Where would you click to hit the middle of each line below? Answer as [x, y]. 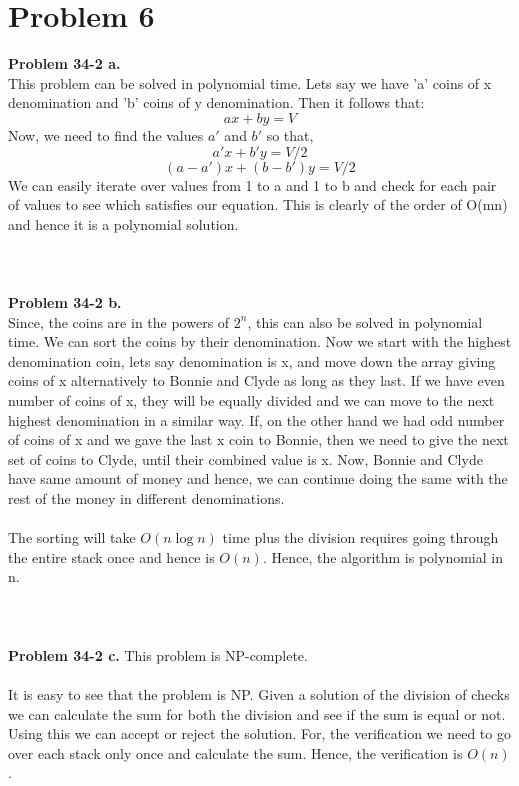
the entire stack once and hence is [111, 556]
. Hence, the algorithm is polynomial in [382, 556]
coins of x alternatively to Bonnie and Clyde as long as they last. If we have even [256, 380]
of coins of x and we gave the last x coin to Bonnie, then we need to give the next [258, 439]
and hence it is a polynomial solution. [123, 223]
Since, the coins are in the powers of [119, 321]
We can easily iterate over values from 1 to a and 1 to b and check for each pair [252, 184]
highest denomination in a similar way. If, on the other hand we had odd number [256, 419]
